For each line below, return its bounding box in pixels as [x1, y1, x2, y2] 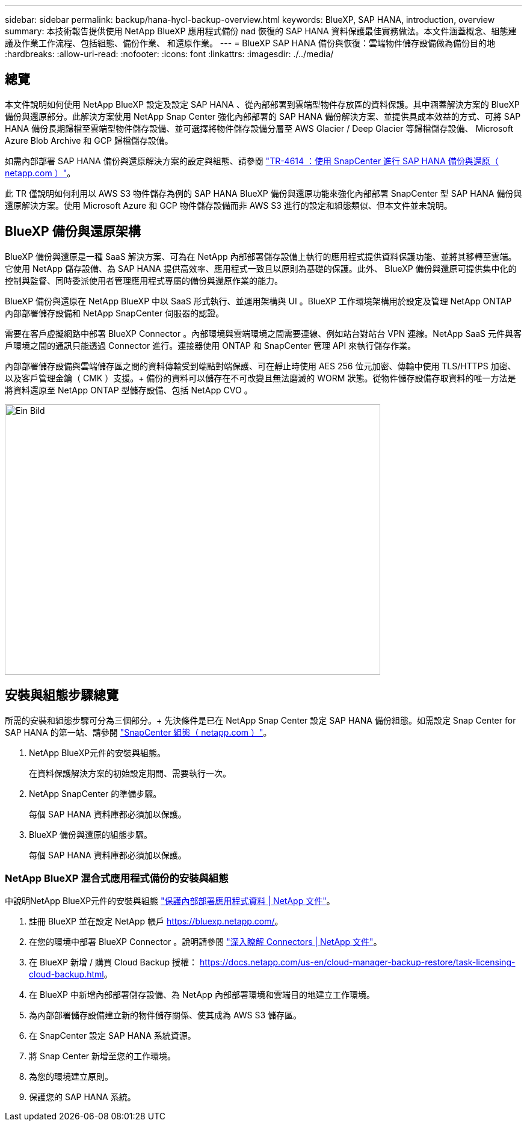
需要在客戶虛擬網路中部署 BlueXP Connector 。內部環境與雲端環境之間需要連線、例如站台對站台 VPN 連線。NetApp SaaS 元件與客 [5, 328, 522, 339]
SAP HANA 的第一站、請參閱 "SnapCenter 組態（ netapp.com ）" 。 [5, 727, 272, 737]
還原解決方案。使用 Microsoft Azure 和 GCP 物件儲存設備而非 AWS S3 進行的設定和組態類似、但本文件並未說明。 [5, 200, 452, 211]
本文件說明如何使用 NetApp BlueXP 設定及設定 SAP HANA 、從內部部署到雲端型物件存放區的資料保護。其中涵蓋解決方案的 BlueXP [5, 99, 520, 109]
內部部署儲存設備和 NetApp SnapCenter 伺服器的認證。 [5, 307, 224, 318]
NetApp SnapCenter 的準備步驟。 [29, 788, 162, 799]
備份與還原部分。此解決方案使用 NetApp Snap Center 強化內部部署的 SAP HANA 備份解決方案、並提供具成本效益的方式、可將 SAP [5, 111, 521, 122]
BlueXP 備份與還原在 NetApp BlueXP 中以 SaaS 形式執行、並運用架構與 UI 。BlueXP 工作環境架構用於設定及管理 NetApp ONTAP [5, 295, 512, 306]
